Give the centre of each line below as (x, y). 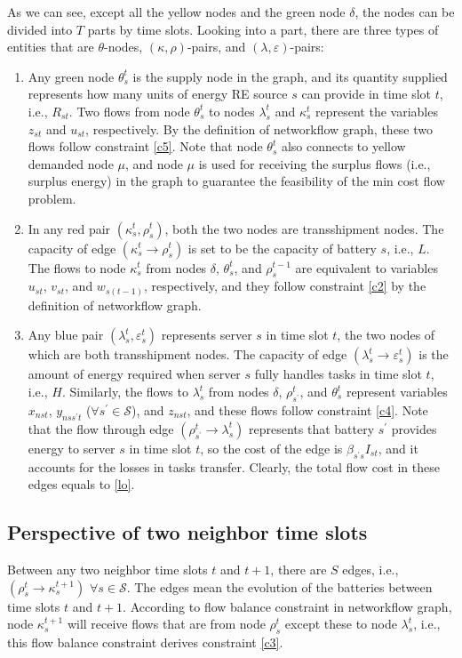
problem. (52, 198)
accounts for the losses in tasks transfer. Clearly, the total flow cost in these (234, 466)
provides (414, 428)
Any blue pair (66, 335)
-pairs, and (216, 47)
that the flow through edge (101, 428)
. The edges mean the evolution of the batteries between (279, 586)
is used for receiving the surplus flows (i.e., (315, 163)
